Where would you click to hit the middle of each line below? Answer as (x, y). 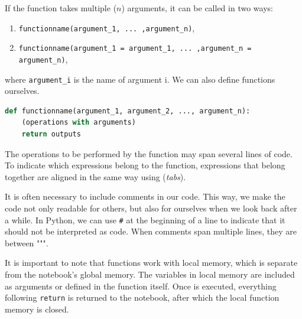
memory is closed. (37, 309)
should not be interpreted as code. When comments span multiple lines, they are (151, 231)
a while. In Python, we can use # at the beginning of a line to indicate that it (145, 219)
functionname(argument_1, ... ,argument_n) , (107, 27)
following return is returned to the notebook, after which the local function (142, 297)
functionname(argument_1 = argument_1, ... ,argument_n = (135, 49)
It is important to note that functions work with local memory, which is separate (151, 263)
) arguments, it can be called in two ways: (197, 8)
